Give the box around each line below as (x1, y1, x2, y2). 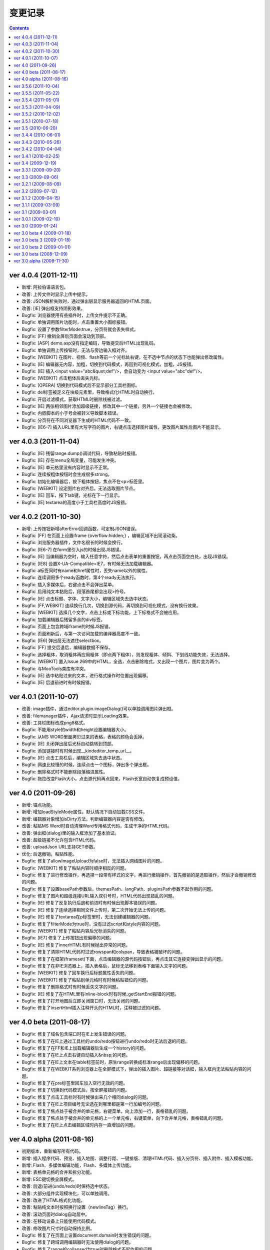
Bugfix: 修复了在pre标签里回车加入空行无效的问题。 (21, 1080, 127, 1086)
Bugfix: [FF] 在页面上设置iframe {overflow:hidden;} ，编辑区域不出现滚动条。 (21, 532, 180, 538)
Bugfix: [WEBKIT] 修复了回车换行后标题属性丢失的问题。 (21, 970, 137, 976)
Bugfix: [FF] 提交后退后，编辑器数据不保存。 (21, 644, 113, 650)
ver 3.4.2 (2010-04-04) (13, 146, 62, 152)
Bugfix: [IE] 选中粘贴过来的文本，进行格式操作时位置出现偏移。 (21, 672, 151, 678)
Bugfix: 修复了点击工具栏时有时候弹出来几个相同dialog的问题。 (21, 1094, 151, 1100)
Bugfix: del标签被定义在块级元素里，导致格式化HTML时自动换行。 (21, 389, 157, 395)
